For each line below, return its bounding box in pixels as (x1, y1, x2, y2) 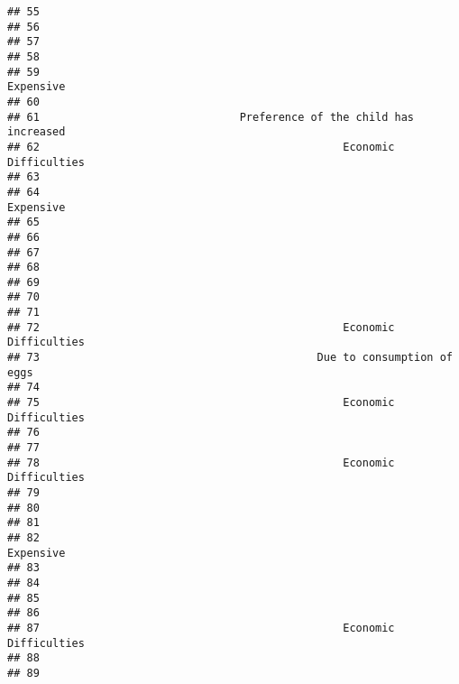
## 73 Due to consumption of (7, 351, 453, 365)
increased (7, 125, 66, 139)
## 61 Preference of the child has (7, 110, 415, 124)
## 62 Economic (7, 140, 395, 153)
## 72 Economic (7, 320, 395, 334)
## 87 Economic (7, 621, 395, 634)
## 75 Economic (7, 396, 395, 410)
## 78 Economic (7, 456, 395, 469)
